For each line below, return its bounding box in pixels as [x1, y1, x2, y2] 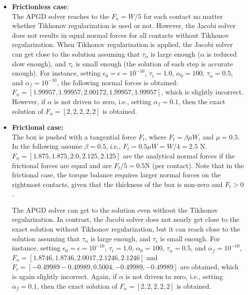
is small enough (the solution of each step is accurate [75, 58, 233, 68]
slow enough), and [12, 58, 66, 68]
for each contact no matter [143, 11, 223, 21]
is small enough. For [160, 233, 220, 243]
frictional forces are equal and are [12, 160, 112, 170]
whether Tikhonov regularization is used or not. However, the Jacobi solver [12, 20, 236, 31]
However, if [12, 96, 46, 106]
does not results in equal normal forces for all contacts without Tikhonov [12, 30, 229, 40]
